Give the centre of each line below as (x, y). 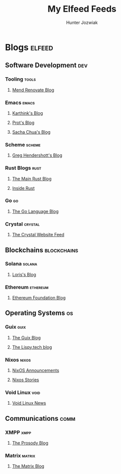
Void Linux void (23, 392)
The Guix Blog (26, 337)
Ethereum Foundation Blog (39, 298)
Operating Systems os (39, 313)
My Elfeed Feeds (82, 9)
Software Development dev (46, 65)
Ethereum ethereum (27, 287)
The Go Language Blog (35, 211)
